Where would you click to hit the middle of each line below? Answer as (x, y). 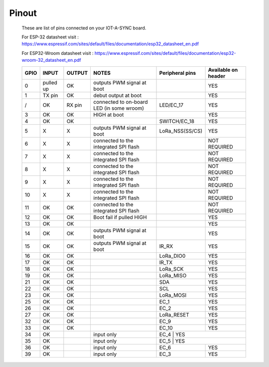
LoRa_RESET (174, 315)
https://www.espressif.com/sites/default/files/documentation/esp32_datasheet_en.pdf (110, 44)
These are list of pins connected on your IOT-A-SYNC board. (84, 28)
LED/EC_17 (171, 105)
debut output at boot (118, 95)
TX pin (50, 95)
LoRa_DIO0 (172, 256)
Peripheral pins (178, 73)
